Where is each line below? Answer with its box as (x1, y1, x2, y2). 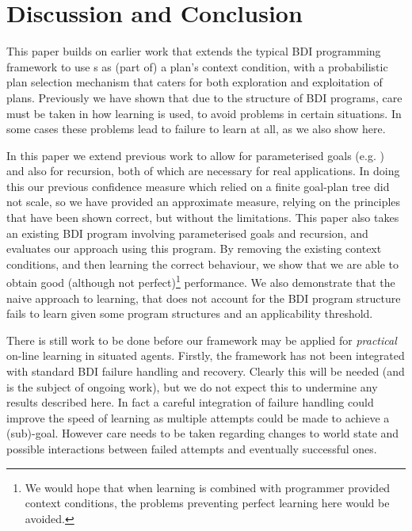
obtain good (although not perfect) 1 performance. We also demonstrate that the (6, 272, 395, 291)
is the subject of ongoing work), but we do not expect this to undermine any (6, 378, 378, 395)
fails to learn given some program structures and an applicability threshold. (6, 305, 373, 322)
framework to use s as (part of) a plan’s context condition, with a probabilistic (6, 58, 388, 74)
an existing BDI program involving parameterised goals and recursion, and (6, 224, 368, 241)
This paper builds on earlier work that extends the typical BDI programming (6, 43, 381, 59)
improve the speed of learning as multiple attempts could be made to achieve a (6, 409, 390, 426)
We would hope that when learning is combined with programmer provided (25, 479, 391, 495)
